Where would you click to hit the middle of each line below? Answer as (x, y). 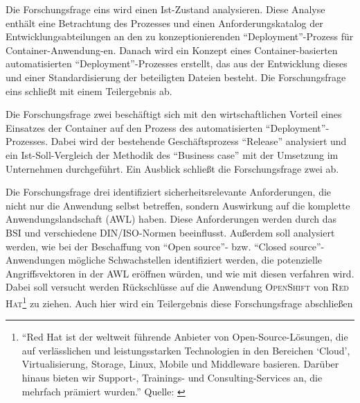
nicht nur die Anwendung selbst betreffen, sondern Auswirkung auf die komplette (178, 205)
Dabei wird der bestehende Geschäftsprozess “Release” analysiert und (199, 141)
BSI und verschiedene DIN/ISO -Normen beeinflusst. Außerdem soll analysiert (170, 232)
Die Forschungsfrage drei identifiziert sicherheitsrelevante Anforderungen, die (169, 192)
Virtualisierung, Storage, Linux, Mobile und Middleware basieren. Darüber (180, 364)
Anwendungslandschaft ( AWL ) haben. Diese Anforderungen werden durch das (171, 219)
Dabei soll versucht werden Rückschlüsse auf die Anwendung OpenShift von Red (177, 287)
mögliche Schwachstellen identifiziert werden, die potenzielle (195, 260)
